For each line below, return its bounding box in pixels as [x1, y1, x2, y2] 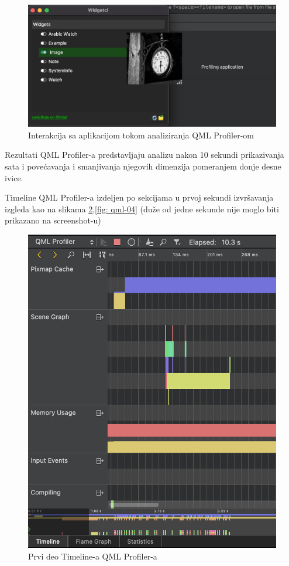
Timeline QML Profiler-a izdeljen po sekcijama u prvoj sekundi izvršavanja [5, 191, 274, 204]
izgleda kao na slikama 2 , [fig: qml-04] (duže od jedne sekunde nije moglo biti [5, 202, 279, 215]
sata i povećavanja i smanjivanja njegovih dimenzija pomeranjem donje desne [5, 160, 281, 172]
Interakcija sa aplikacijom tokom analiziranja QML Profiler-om [28, 128, 254, 141]
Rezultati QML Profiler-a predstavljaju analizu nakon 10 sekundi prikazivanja [5, 148, 284, 161]
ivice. [5, 171, 23, 184]
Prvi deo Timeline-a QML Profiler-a [28, 550, 157, 562]
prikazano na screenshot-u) [5, 214, 101, 226]
